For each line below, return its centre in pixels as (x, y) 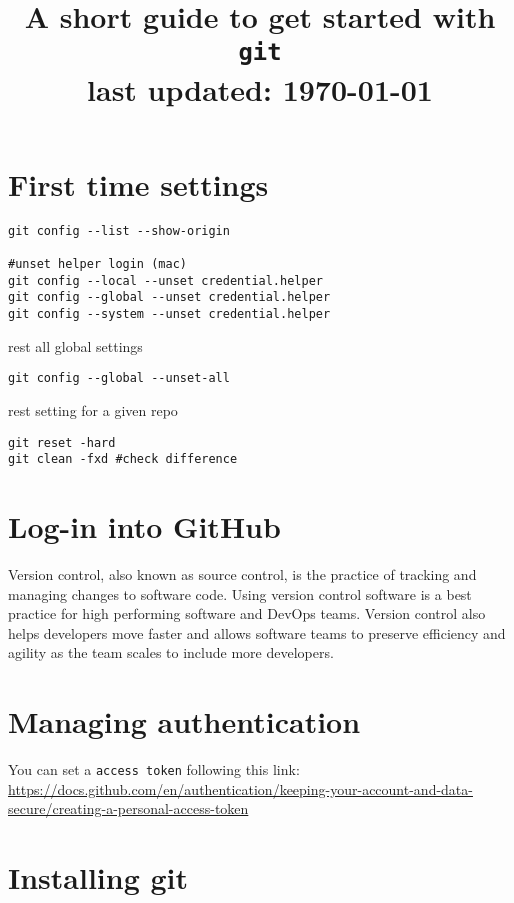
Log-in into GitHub (144, 526)
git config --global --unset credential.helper (169, 297)
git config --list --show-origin (119, 230)
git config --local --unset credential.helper (165, 280)
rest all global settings (75, 345)
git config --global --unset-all (119, 378)
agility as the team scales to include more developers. (171, 652)
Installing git (98, 877)
